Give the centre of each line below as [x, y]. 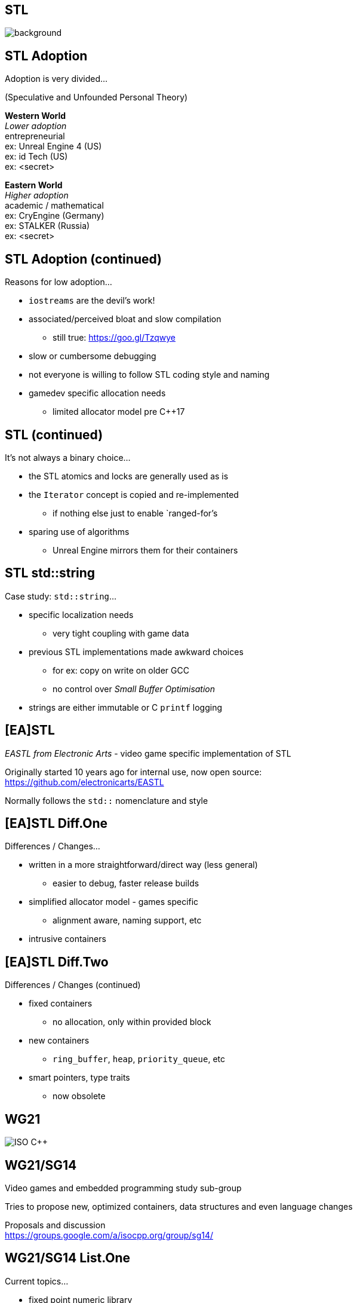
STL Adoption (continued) [84, 259]
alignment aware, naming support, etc [127, 920]
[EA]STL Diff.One [56, 824]
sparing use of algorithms [79, 531]
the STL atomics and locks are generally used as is [129, 476]
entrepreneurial [35, 136]
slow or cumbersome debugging [93, 356]
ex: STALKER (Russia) [47, 226]
